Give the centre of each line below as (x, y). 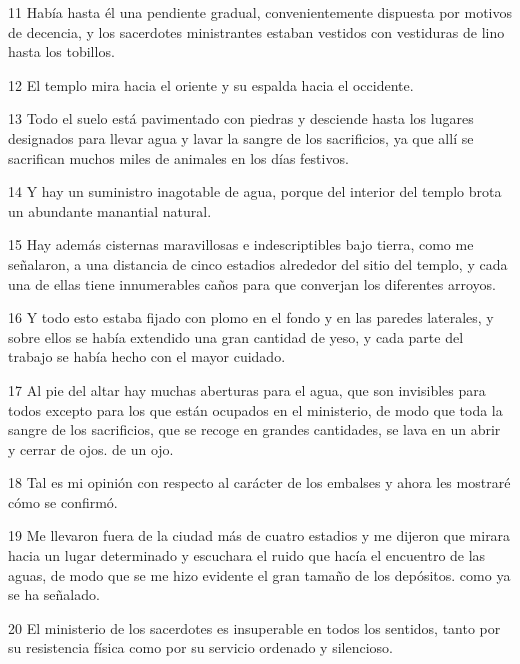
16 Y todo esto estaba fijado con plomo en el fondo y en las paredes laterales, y (251, 317)
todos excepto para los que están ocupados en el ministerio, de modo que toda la (255, 409)
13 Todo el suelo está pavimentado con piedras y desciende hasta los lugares (241, 118)
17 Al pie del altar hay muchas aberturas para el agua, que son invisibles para (247, 389)
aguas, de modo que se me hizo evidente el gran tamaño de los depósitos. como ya (259, 574)
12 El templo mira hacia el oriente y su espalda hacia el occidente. (211, 84)
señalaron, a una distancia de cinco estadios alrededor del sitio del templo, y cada (258, 263)
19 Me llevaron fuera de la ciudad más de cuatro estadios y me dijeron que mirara (259, 535)
